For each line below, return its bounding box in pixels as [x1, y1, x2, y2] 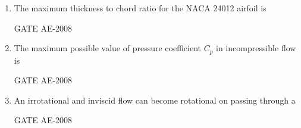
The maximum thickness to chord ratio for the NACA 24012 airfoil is [14, 2, 266, 14]
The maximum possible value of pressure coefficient [14, 42, 201, 54]
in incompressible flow [216, 42, 296, 54]
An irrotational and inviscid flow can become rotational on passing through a [14, 93, 296, 106]
